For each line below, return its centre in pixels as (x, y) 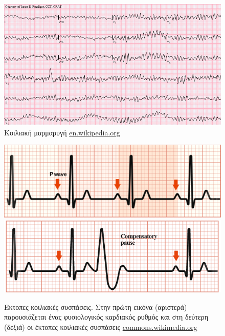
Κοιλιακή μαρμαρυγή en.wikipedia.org (62, 132)
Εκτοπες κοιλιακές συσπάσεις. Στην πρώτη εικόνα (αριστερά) (96, 307)
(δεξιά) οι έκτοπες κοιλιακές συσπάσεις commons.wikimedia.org (101, 327)
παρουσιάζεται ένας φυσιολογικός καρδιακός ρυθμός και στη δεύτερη (106, 317)
